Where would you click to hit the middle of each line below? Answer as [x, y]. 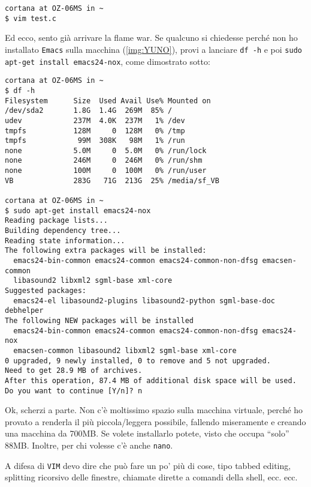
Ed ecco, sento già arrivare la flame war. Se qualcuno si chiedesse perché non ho [151, 38]
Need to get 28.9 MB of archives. [74, 371]
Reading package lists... [56, 221]
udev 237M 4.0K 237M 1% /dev [95, 120]
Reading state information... [65, 240]
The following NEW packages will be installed [99, 320]
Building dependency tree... [63, 231]
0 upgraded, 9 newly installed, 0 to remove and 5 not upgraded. [138, 361]
